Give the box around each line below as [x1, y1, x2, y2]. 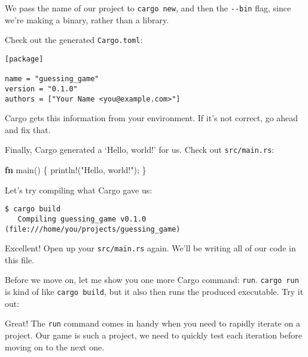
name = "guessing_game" [5, 75, 99, 84]
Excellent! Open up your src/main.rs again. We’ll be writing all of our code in [5, 242, 296, 254]
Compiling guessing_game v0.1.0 [17, 214, 147, 223]
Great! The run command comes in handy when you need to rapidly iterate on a [5, 317, 300, 330]
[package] [5, 54, 44, 63]
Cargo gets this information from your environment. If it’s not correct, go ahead [5, 112, 298, 124]
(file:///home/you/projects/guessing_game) [5, 224, 181, 233]
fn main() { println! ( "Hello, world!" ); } [5, 164, 147, 176]
